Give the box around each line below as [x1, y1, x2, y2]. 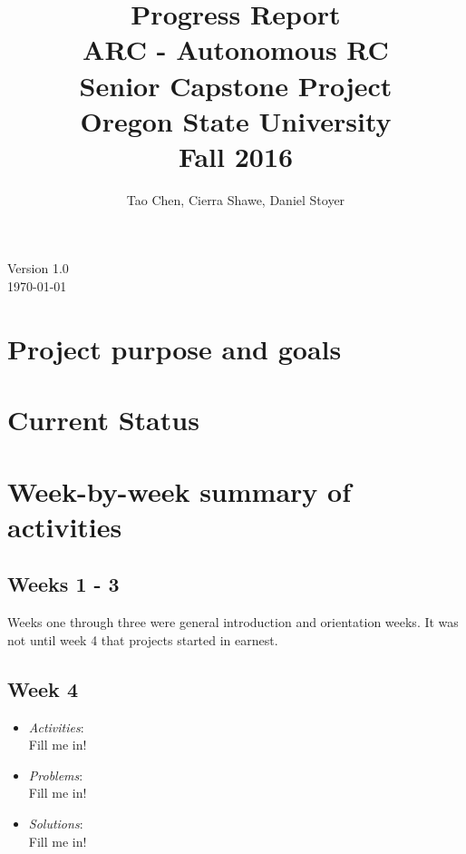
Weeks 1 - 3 [7, 570, 120, 598]
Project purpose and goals [7, 329, 342, 367]
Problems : [28, 765, 83, 784]
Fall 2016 [178, 137, 294, 174]
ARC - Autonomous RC [83, 31, 389, 68]
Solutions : [28, 813, 83, 832]
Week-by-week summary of [7, 472, 351, 509]
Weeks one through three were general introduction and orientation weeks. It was [7, 613, 459, 632]
